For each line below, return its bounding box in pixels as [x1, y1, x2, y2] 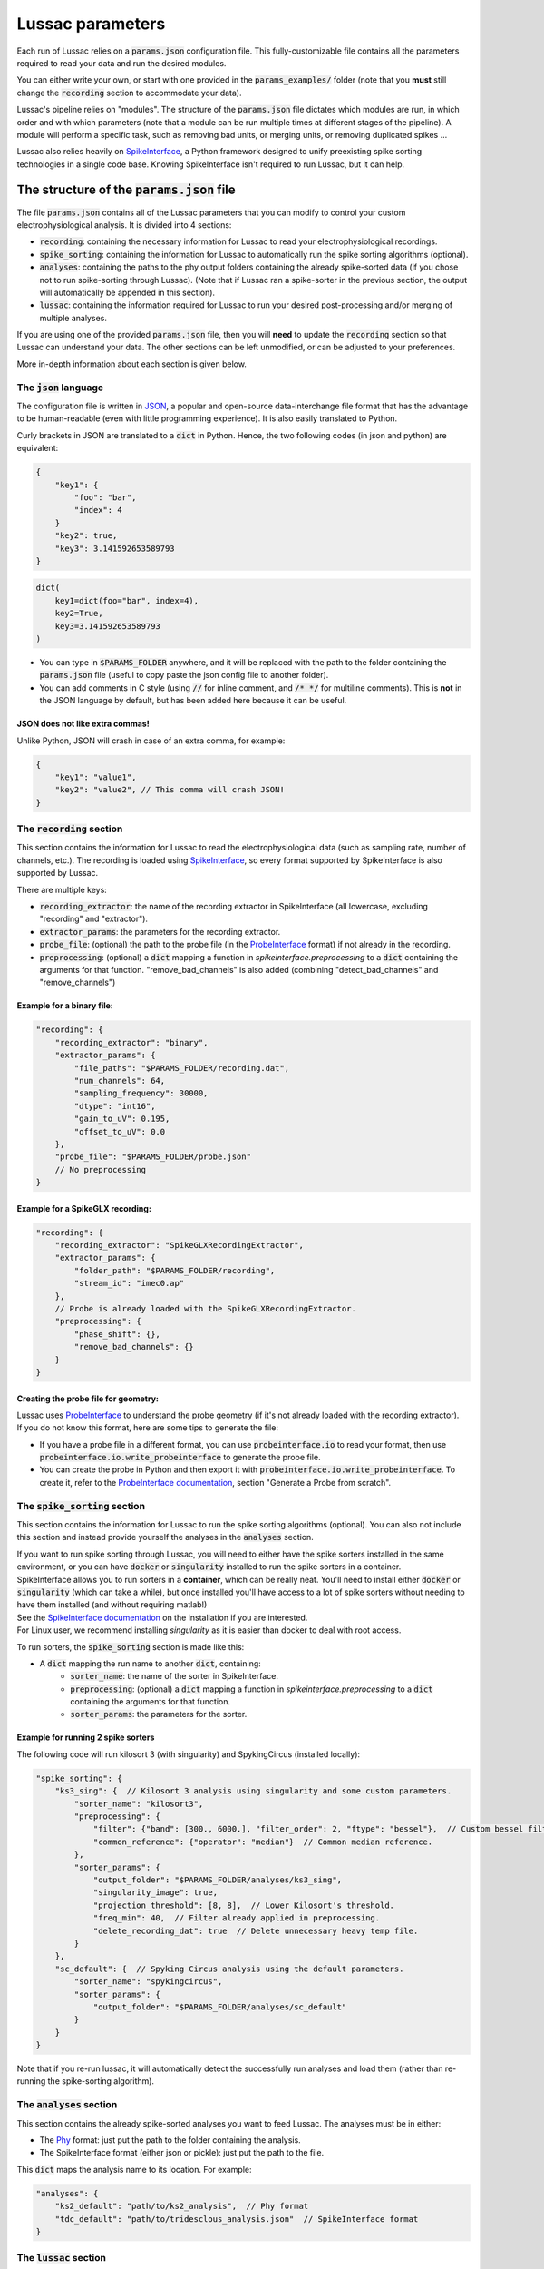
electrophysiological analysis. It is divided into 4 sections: [16, 219, 232, 231]
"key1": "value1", [54, 771, 137, 782]
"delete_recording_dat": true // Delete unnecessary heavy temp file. [92, 1925, 419, 1936]
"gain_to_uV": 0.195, [73, 1114, 170, 1125]
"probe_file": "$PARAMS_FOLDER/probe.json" [54, 1152, 251, 1162]
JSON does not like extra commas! [16, 718, 150, 730]
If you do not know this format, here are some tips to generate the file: [16, 1422, 278, 1433]
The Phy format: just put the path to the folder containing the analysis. [39, 2134, 301, 2146]
